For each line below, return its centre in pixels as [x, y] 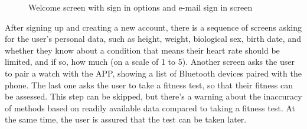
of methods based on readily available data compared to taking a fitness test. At [150, 107]
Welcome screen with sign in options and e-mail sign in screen [141, 7]
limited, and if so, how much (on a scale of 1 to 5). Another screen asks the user [150, 62]
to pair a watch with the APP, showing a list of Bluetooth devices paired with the [153, 73]
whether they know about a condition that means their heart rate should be [142, 50]
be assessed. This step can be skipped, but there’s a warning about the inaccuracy [153, 96]
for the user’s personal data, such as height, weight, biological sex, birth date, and [153, 39]
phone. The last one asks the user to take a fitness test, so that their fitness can [149, 85]
